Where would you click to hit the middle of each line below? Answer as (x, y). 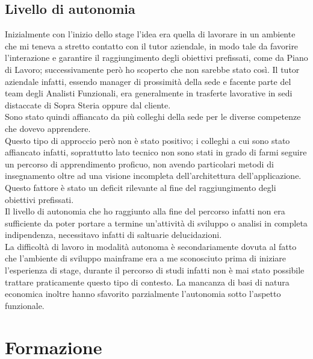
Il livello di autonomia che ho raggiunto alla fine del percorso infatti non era (145, 211)
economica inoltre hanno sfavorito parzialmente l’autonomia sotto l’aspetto (143, 294)
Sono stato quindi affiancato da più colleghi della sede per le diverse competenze (153, 117)
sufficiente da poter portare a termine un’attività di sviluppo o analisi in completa (156, 223)
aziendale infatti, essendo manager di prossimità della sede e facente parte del (148, 81)
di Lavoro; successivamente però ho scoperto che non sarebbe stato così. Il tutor (152, 69)
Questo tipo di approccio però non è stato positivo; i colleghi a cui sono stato (147, 140)
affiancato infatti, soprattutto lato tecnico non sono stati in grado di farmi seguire (156, 152)
